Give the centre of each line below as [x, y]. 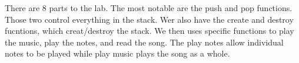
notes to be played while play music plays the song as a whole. [117, 53]
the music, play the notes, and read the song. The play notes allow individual [144, 42]
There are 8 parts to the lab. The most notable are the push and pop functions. [149, 8]
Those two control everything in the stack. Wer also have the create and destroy [149, 19]
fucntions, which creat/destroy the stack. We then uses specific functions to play [149, 31]
